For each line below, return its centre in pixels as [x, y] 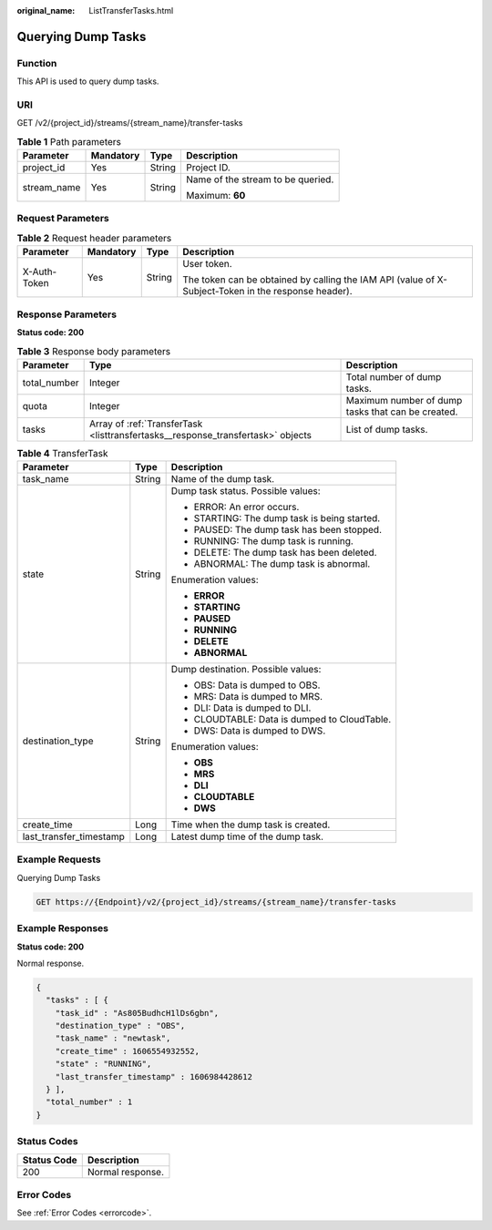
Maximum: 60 [215, 196]
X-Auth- [40, 272]
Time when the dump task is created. [251, 825]
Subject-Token [214, 292]
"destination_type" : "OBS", [120, 1026]
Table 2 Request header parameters [94, 238]
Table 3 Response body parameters [94, 351]
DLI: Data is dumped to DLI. [252, 708]
